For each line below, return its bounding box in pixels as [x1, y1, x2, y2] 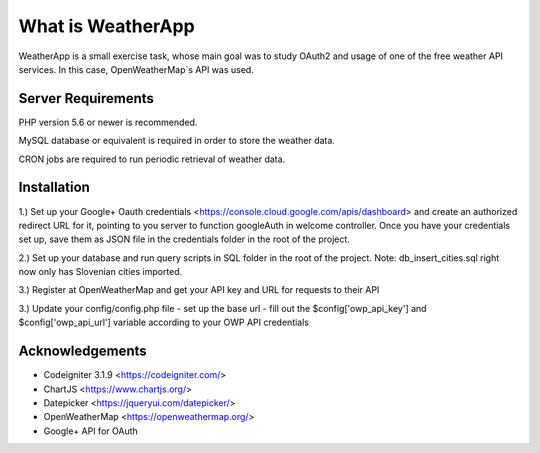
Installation [18, 179, 90, 196]
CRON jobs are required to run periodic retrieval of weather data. [18, 153, 286, 165]
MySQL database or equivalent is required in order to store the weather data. [18, 135, 335, 147]
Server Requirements [18, 90, 155, 107]
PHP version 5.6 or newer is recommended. [18, 116, 198, 128]
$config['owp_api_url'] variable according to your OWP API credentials [18, 316, 310, 329]
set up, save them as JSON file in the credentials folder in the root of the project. [18, 233, 350, 245]
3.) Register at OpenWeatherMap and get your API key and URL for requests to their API [18, 284, 380, 296]
